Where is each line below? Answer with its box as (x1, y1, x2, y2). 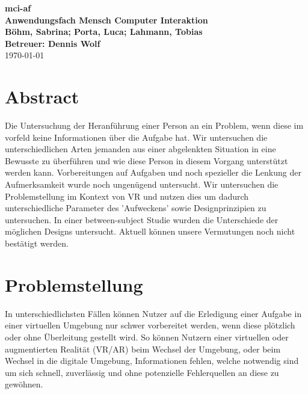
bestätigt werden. (5, 237, 69, 250)
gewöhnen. (5, 378, 43, 390)
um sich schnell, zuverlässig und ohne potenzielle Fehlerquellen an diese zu (5, 366, 279, 378)
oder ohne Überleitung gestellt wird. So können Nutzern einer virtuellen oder (5, 330, 289, 343)
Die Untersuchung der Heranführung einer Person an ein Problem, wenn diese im (5, 119, 304, 132)
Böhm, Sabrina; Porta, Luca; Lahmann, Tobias (5, 25, 203, 38)
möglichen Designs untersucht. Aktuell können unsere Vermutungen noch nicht (5, 225, 295, 238)
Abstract (5, 84, 79, 109)
